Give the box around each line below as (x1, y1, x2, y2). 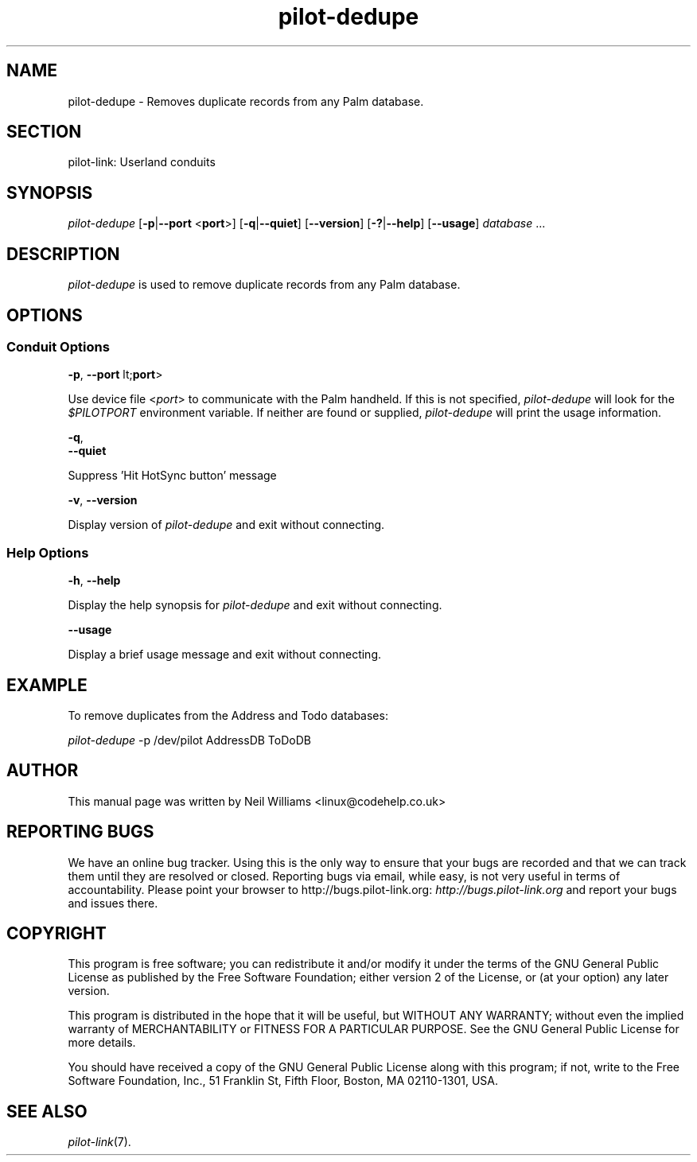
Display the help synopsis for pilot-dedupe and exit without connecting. (68, 598, 442, 612)
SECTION (6, 122, 82, 142)
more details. (68, 1036, 136, 1050)
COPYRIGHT (6, 923, 107, 944)
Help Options (6, 544, 89, 561)
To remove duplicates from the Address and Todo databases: (68, 708, 388, 722)
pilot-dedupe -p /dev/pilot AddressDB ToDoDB (68, 733, 311, 747)
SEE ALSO (6, 1101, 88, 1121)
